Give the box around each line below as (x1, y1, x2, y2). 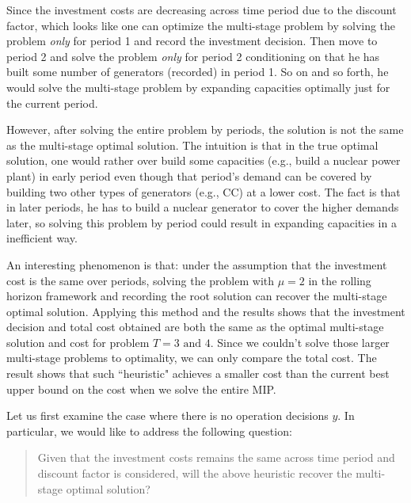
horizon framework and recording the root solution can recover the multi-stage (6, 288, 387, 304)
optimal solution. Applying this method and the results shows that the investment (6, 303, 405, 319)
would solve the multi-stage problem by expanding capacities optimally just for (6, 78, 390, 95)
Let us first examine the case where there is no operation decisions (6, 407, 329, 424)
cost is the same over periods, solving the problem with (6, 272, 275, 288)
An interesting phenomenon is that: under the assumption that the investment (6, 256, 387, 272)
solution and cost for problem (6, 333, 150, 350)
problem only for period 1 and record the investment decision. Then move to (6, 32, 378, 49)
